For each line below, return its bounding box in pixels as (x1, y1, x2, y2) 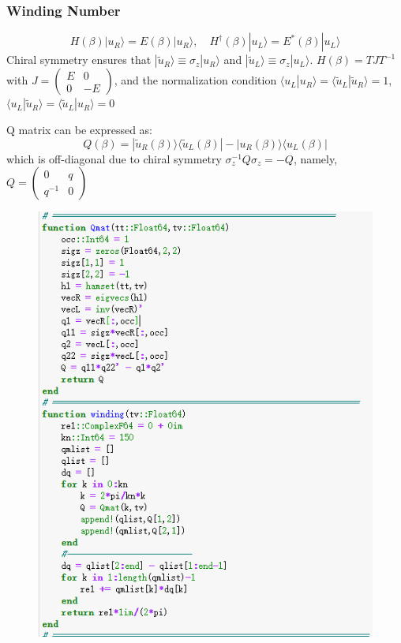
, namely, (293, 150, 338, 166)
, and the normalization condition (114, 72, 277, 88)
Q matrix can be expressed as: (6, 121, 153, 138)
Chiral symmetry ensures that (6, 51, 152, 68)
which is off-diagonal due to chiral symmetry (6, 150, 222, 166)
